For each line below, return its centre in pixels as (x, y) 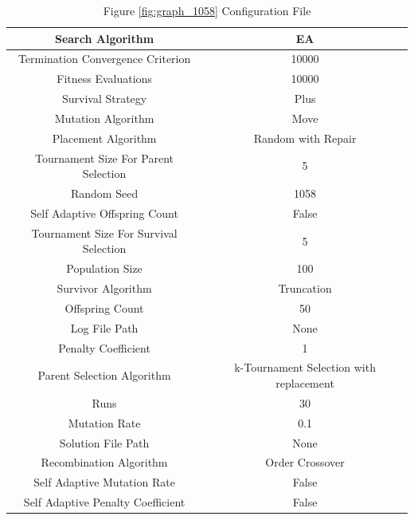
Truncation (305, 288)
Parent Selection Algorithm (104, 375)
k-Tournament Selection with (305, 367)
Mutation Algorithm (104, 118)
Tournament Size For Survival (104, 232)
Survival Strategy (104, 98)
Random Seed (104, 193)
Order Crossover (305, 462)
